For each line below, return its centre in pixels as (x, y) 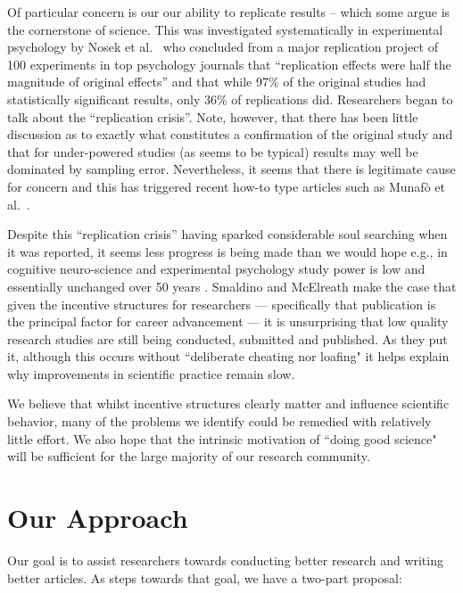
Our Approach (98, 518)
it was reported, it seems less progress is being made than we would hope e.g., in (227, 251)
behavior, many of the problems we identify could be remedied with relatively (219, 421)
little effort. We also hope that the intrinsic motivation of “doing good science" (222, 438)
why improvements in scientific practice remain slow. (151, 373)
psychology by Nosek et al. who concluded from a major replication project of (223, 47)
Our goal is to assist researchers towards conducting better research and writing (225, 560)
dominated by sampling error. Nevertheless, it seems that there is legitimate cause (231, 169)
